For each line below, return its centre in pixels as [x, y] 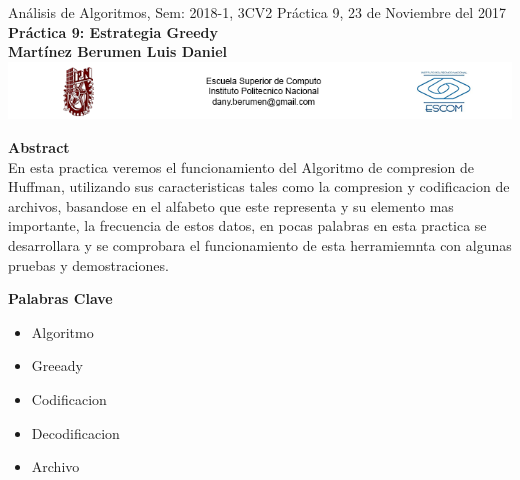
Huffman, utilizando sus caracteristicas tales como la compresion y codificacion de [259, 186]
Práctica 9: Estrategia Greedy [113, 31]
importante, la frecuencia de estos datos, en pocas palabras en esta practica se [247, 225]
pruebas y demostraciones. [88, 264]
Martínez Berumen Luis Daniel [118, 51]
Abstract [39, 146]
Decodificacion [75, 432]
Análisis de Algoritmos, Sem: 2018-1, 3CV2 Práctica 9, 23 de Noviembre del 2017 [257, 12]
